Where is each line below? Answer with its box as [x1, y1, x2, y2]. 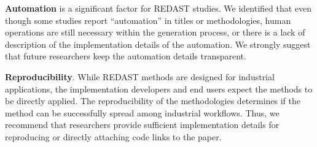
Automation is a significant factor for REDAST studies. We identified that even [5, 2, 312, 14]
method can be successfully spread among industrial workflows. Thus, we [5, 106, 280, 119]
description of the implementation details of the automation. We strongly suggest [5, 37, 311, 50]
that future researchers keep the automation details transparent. [5, 50, 246, 62]
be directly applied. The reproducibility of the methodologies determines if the [5, 94, 301, 107]
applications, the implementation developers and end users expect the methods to [5, 82, 313, 95]
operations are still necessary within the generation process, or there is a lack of [5, 26, 305, 39]
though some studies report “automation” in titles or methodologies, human [5, 13, 291, 26]
